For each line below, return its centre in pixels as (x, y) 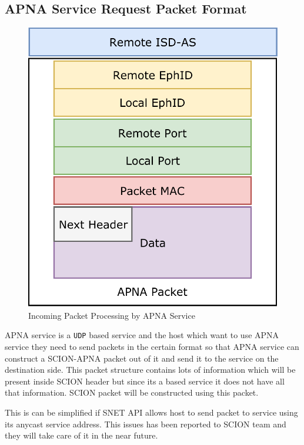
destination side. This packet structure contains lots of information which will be (150, 370)
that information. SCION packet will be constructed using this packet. (132, 392)
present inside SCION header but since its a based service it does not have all (145, 381)
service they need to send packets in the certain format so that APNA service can (152, 347)
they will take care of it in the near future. (81, 435)
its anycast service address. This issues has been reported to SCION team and (146, 424)
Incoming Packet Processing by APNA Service (112, 315)
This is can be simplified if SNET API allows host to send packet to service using (151, 412)
